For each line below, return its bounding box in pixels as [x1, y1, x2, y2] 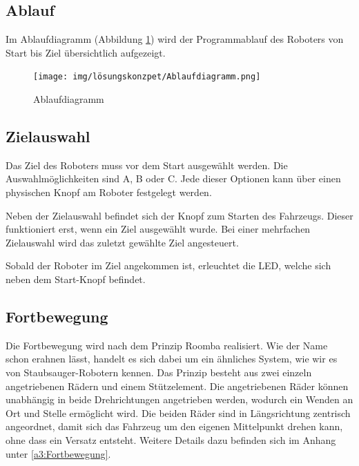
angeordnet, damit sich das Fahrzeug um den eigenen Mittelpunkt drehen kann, [6, 419, 343, 434]
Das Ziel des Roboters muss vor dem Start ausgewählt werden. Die [6, 157, 288, 172]
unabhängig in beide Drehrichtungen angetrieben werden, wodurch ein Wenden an [6, 392, 353, 407]
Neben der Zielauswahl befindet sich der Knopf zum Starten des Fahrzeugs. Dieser [6, 208, 353, 222]
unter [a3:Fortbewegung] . [6, 446, 111, 460]
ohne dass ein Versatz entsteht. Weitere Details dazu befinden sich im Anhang [6, 432, 336, 447]
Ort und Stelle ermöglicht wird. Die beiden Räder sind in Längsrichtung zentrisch [6, 405, 351, 420]
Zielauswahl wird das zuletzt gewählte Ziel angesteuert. [6, 235, 239, 249]
